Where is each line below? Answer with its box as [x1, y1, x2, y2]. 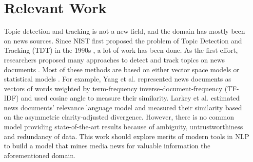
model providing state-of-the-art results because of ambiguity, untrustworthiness [4, 121, 243, 132]
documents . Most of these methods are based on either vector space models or [4, 64, 239, 74]
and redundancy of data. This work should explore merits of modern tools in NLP [4, 131, 249, 141]
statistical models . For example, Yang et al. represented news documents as [4, 74, 232, 84]
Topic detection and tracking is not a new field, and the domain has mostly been [4, 26, 245, 36]
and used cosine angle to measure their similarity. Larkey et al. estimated [20, 93, 240, 103]
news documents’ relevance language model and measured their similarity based [4, 102, 242, 112]
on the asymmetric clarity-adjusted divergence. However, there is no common [4, 112, 234, 122]
